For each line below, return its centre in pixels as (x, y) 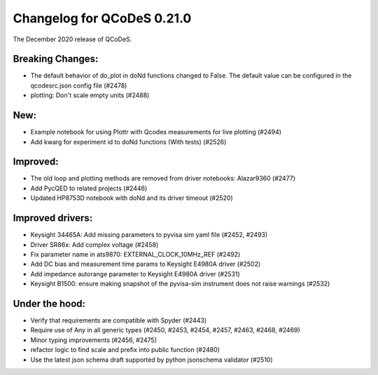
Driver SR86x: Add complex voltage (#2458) (94, 244)
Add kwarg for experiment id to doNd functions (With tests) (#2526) (128, 142)
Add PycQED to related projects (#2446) (89, 188)
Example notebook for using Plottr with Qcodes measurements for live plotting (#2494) (156, 132)
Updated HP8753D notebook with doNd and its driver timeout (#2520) (132, 198)
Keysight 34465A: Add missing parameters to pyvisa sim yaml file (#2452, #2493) (149, 235)
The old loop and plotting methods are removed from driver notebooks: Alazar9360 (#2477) (163, 178)
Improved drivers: (53, 218)
